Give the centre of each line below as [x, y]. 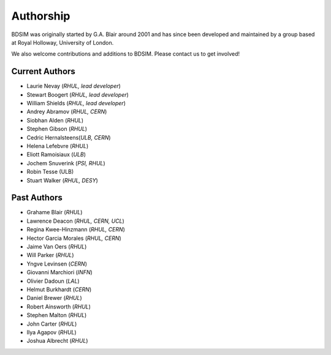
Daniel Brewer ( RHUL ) [54, 298]
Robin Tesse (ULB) [50, 172]
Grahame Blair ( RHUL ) [55, 212]
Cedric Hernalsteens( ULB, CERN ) [69, 137]
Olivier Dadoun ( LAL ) [53, 281]
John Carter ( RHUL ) [52, 324]
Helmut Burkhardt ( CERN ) [59, 289]
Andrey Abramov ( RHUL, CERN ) [67, 112]
